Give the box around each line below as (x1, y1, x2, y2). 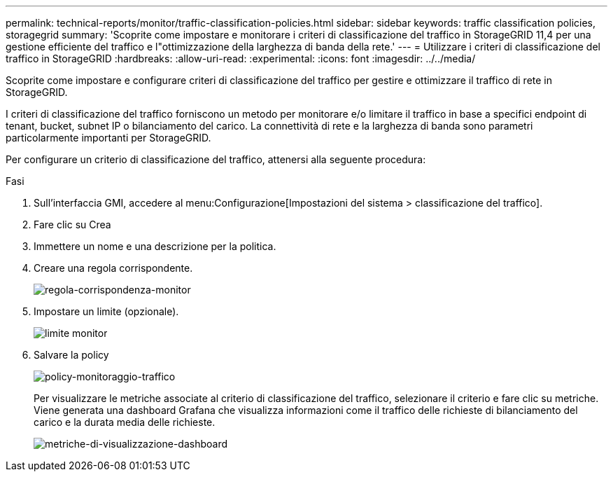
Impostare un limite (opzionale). (34, 305, 179, 317)
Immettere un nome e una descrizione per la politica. (34, 240, 276, 252)
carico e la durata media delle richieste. (34, 416, 216, 428)
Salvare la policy (34, 349, 109, 361)
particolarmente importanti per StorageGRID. (6, 132, 211, 144)
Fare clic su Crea (34, 219, 111, 230)
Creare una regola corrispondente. (34, 262, 193, 274)
